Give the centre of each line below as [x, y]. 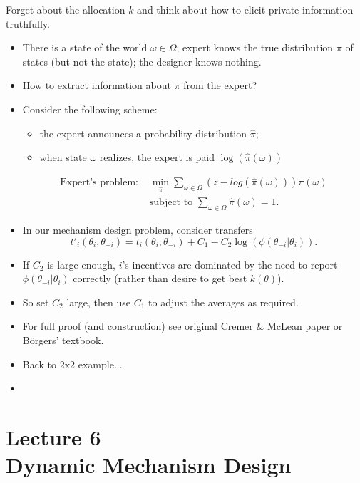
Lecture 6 [53, 436]
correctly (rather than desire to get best [160, 278]
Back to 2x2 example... [72, 364]
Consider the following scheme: [90, 109]
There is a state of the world [85, 47]
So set [36, 302]
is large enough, [81, 264]
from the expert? [220, 85]
